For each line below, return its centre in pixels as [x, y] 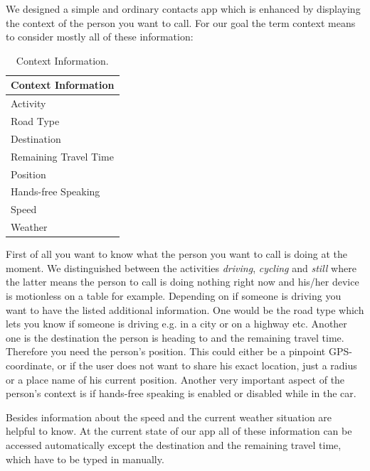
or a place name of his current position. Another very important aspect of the [175, 379]
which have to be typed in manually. [85, 459]
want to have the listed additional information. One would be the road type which [185, 309]
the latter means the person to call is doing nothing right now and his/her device [183, 282]
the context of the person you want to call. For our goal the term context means [181, 22]
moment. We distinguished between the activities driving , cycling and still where [181, 267]
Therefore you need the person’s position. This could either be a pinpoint [166, 351]
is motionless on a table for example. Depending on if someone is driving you [174, 296]
